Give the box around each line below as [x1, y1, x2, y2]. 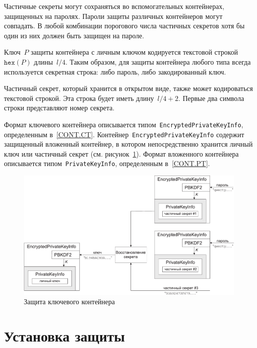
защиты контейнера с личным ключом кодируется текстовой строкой [30, 47, 238, 57]
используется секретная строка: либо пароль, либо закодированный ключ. [4, 66, 226, 77]
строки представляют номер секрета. [4, 102, 115, 113]
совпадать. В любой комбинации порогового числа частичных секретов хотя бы [4, 20, 245, 31]
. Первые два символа [178, 92, 244, 103]
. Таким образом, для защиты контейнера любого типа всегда [65, 56, 251, 67]
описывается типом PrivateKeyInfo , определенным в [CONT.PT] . [4, 158, 210, 169]
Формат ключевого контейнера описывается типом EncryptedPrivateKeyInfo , [4, 119, 244, 129]
